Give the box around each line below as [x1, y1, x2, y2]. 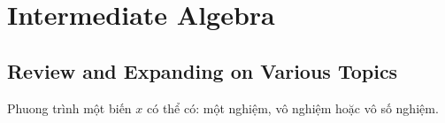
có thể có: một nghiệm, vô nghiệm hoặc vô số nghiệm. [147, 98, 439, 117]
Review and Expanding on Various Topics [7, 57, 398, 84]
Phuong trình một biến [7, 98, 132, 117]
